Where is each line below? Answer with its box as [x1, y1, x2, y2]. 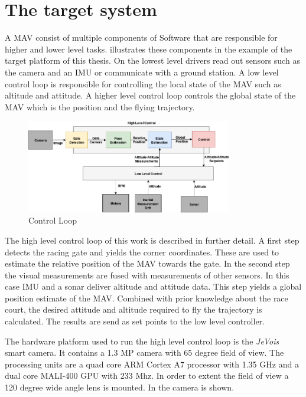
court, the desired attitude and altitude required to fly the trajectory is [5, 303, 262, 316]
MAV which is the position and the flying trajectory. [5, 100, 195, 113]
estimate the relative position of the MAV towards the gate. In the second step [5, 257, 290, 270]
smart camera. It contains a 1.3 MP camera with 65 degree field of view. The [5, 346, 284, 359]
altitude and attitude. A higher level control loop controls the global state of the [5, 89, 296, 101]
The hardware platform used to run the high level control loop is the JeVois [5, 334, 279, 347]
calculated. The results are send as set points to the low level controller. [5, 315, 265, 327]
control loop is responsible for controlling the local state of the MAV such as [5, 77, 281, 90]
